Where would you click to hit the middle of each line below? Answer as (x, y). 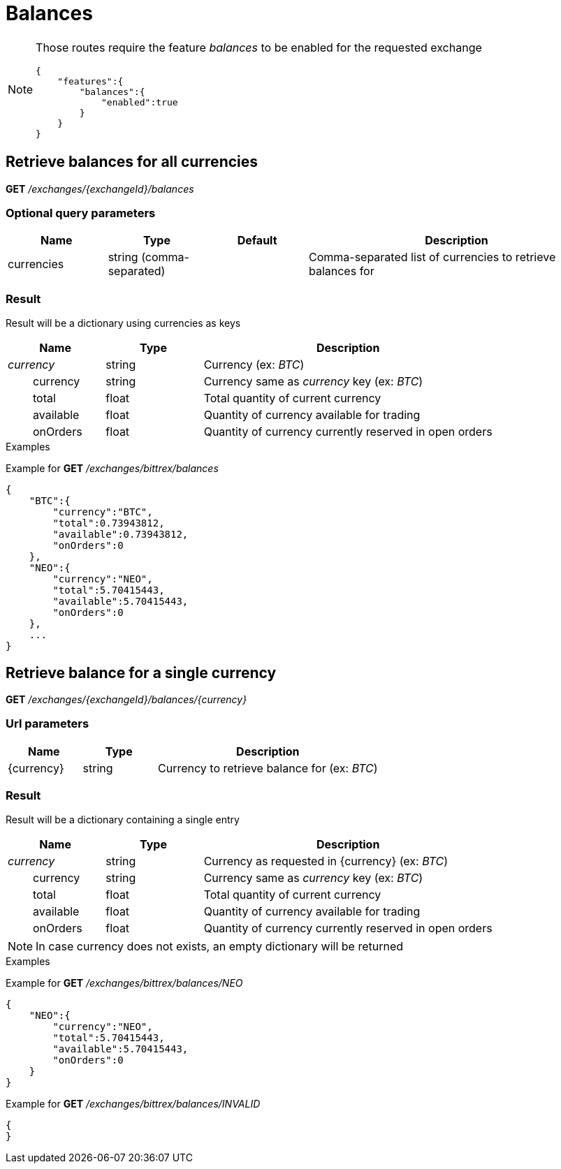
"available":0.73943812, (121, 535)
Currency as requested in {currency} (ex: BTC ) (326, 861)
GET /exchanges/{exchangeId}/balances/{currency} (126, 699)
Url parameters (48, 724)
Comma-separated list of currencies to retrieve (432, 257)
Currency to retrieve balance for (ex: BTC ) (268, 768)
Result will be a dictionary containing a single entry (123, 820)
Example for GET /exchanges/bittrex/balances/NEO (124, 983)
